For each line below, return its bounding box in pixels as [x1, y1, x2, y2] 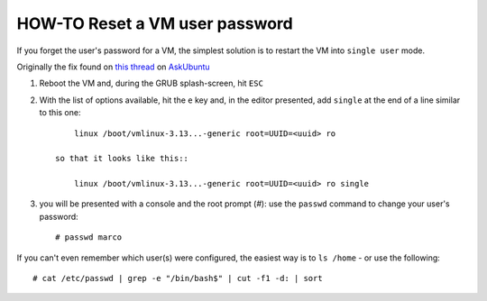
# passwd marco [55, 233, 123, 242]
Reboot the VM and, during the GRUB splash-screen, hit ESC [39, 78, 263, 89]
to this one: [39, 107, 81, 118]
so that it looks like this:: [55, 153, 189, 164]
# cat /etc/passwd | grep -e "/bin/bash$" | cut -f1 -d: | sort [32, 273, 324, 284]
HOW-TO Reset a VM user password [16, 14, 293, 33]
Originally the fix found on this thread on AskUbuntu [16, 61, 211, 72]
